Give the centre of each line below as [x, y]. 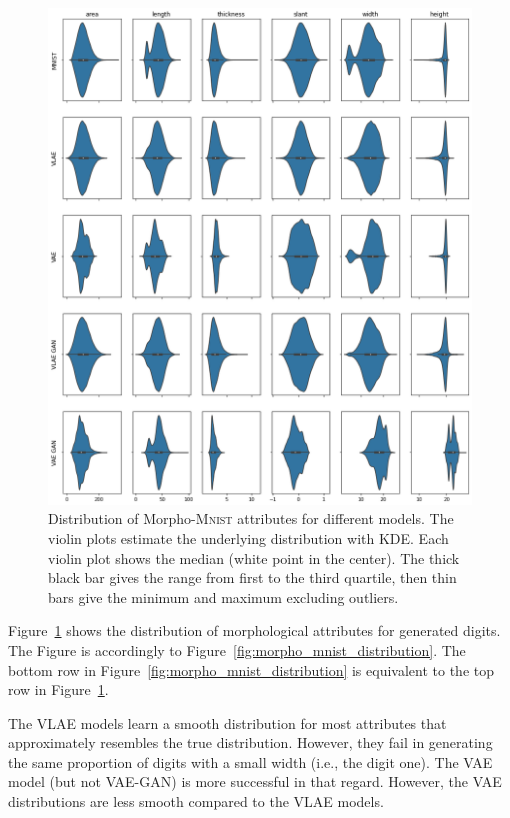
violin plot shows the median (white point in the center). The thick [254, 557]
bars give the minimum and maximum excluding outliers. [223, 596]
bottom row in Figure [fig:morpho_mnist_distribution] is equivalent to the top [251, 669]
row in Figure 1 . [58, 689]
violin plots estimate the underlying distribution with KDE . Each [248, 537]
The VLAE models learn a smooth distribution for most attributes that [227, 722]
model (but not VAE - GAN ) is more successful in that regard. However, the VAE [255, 781]
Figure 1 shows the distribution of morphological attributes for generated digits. [254, 630]
